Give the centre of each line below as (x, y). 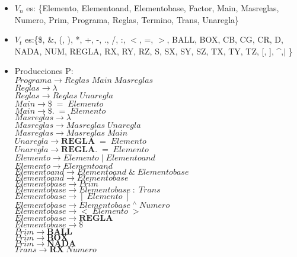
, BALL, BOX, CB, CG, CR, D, (225, 39)
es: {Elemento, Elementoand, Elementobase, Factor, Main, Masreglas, (153, 8)
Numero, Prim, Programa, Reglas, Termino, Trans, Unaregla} (127, 19)
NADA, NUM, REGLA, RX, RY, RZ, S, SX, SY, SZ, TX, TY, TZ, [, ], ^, (149, 51)
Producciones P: (44, 71)
